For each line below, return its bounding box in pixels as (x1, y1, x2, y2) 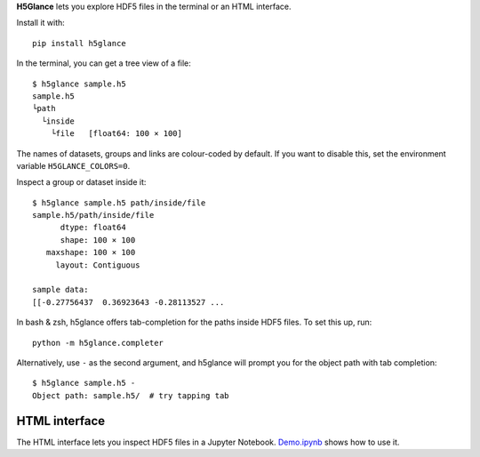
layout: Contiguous (55, 260, 140, 270)
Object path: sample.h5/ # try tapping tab (32, 390, 230, 400)
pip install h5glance (32, 38, 126, 48)
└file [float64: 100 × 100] (50, 129, 182, 139)
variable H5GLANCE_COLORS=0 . (16, 160, 131, 171)
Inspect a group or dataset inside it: (16, 177, 147, 188)
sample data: (32, 285, 89, 295)
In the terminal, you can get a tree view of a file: (16, 58, 191, 68)
